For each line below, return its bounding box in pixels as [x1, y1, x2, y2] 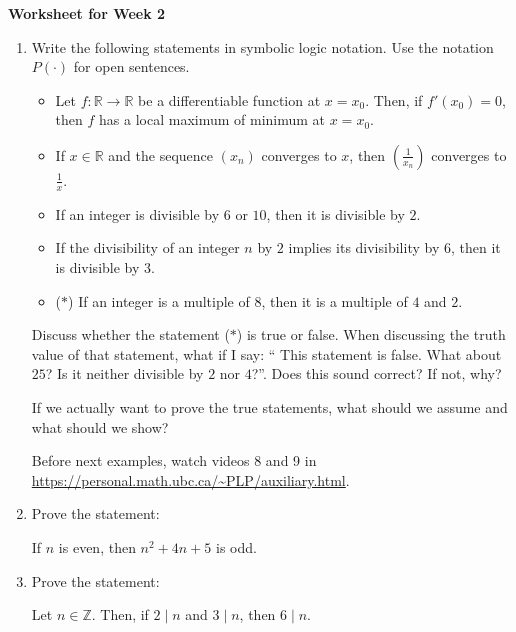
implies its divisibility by [288, 237, 440, 258]
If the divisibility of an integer [55, 237, 240, 258]
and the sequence [108, 144, 213, 165]
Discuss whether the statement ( [31, 324, 230, 345]
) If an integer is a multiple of [68, 290, 250, 311]
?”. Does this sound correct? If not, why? [251, 363, 502, 384]
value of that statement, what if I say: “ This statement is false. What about [31, 343, 502, 364]
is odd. [216, 536, 257, 557]
